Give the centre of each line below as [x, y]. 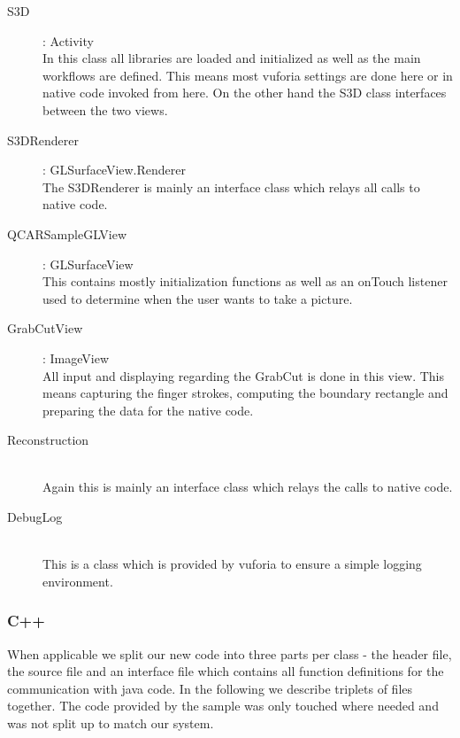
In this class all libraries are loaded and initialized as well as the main [232, 58]
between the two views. [105, 109]
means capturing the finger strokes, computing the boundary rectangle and [245, 393]
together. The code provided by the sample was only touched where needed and [223, 706]
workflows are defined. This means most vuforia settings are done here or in [248, 75]
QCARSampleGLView [67, 233]
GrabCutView [45, 328]
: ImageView [76, 357]
